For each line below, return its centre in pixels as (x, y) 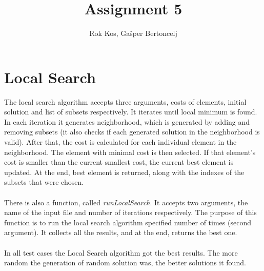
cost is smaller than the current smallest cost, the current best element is (119, 162)
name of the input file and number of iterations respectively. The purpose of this (130, 212)
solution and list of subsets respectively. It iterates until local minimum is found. (131, 112)
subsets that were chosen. (44, 182)
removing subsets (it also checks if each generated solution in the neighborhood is (132, 132)
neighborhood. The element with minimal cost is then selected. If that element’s (130, 152)
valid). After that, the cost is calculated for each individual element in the (120, 142)
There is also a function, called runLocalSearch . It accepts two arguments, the (126, 202)
